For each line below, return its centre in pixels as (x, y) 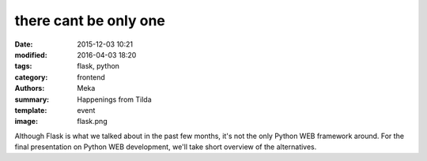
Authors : (30, 88)
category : (31, 77)
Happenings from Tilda (114, 99)
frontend (91, 77)
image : (26, 122)
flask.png (92, 122)
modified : (31, 54)
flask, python (98, 66)
